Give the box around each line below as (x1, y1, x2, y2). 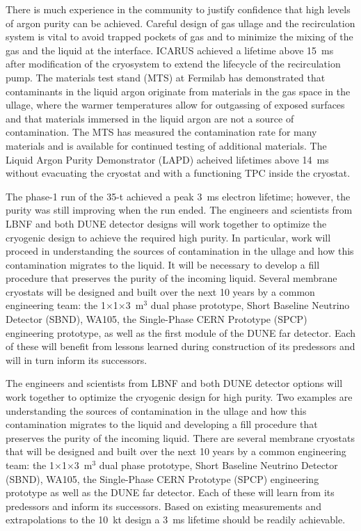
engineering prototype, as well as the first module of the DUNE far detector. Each (6, 325, 356, 340)
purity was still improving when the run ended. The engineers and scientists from (6, 203, 353, 217)
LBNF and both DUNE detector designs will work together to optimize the (6, 216, 327, 230)
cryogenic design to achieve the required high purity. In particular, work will (6, 230, 331, 244)
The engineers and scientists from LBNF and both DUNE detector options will (6, 376, 343, 390)
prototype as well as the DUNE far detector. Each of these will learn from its (6, 485, 335, 500)
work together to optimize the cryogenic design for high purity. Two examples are (6, 390, 353, 404)
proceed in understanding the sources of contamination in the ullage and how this (6, 244, 354, 258)
